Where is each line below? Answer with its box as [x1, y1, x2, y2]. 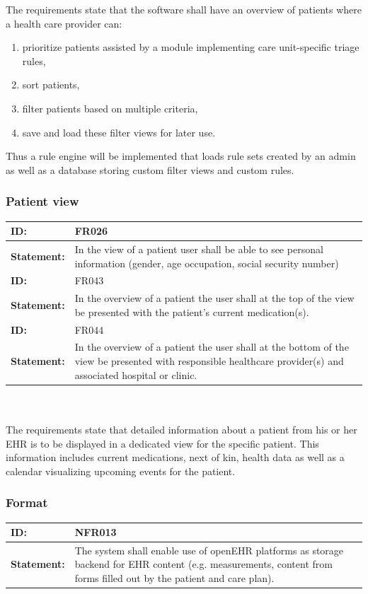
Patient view [6, 192, 79, 210]
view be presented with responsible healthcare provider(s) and [74, 354, 344, 368]
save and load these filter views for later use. [22, 124, 216, 139]
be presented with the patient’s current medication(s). [74, 304, 309, 319]
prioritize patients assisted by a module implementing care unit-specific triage [22, 40, 360, 54]
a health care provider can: [6, 16, 122, 30]
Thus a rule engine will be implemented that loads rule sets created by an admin [6, 148, 356, 163]
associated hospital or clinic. [74, 367, 197, 382]
